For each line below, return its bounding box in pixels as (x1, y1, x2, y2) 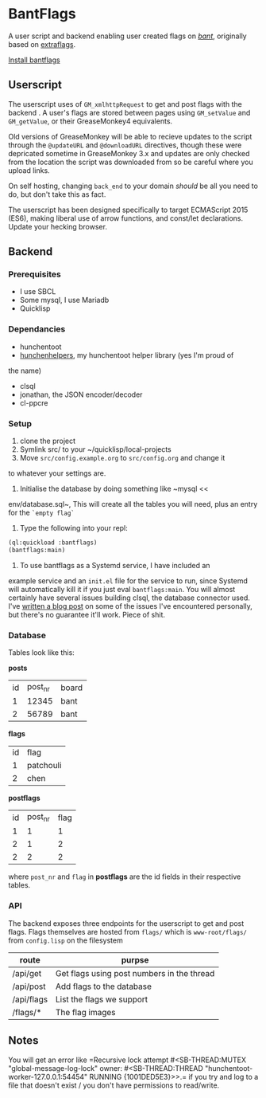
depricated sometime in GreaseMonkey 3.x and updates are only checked (8, 148, 250, 158)
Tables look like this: (8, 648, 75, 657)
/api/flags (12, 994, 48, 1005)
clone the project (19, 436, 76, 446)
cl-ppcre (19, 398, 48, 407)
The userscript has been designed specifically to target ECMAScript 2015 (8, 205, 249, 214)
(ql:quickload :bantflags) (8, 539, 98, 547)
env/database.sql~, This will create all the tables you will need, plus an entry (8, 500, 258, 509)
